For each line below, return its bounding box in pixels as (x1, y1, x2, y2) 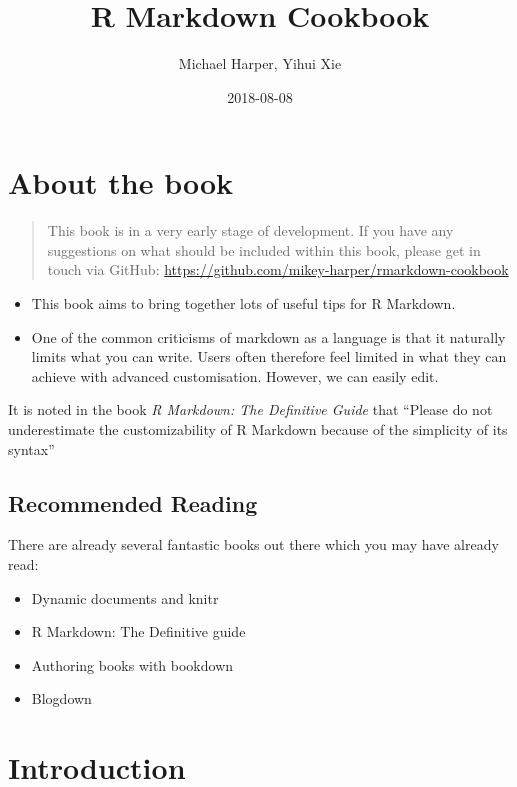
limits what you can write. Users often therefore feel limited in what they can (31, 346, 507, 367)
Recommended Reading (8, 487, 258, 518)
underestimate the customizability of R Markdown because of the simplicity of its (8, 419, 508, 439)
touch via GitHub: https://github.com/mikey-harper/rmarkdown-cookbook (47, 259, 509, 280)
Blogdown (31, 688, 92, 709)
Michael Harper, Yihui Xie (178, 53, 342, 74)
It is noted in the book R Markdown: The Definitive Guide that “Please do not (8, 399, 493, 420)
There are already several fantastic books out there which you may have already (8, 534, 499, 555)
